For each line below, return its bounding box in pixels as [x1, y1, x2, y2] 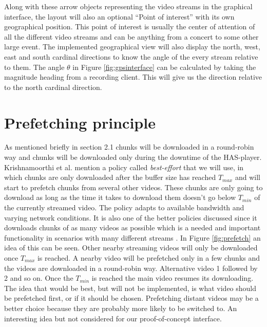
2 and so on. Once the [4, 272, 73, 283]
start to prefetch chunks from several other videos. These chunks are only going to [4, 181, 263, 192]
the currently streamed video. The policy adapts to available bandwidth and [4, 202, 244, 213]
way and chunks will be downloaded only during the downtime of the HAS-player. [4, 152, 262, 162]
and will [235, 172, 260, 183]
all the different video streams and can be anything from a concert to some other [4, 31, 259, 42]
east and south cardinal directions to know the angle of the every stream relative [4, 51, 258, 62]
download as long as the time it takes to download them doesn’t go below [4, 192, 236, 203]
